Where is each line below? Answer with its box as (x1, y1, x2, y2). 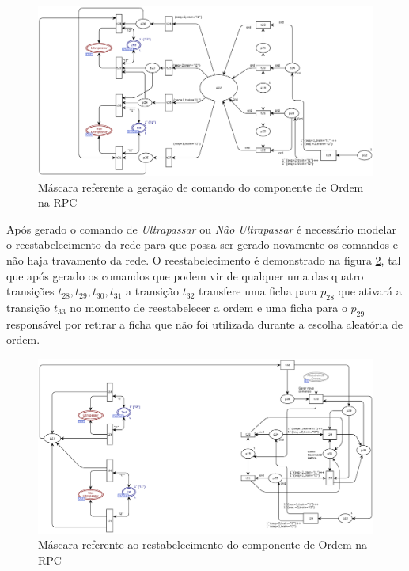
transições (6, 283, 55, 299)
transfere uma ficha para (199, 283, 317, 299)
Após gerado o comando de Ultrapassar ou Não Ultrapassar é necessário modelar (6, 220, 396, 237)
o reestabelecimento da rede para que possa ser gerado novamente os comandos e (6, 236, 398, 253)
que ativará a (338, 283, 402, 299)
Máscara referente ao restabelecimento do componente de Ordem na (38, 536, 368, 553)
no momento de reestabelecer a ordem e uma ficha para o (70, 299, 347, 316)
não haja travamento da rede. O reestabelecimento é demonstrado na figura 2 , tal (6, 252, 401, 268)
